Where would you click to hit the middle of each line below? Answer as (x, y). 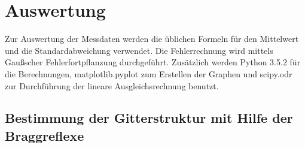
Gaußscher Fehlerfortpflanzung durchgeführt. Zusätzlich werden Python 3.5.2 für (153, 62)
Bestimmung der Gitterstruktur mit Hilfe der (149, 118)
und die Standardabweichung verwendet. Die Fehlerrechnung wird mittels (139, 50)
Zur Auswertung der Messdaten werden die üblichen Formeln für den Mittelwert (152, 39)
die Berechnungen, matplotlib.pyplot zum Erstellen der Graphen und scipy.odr (149, 73)
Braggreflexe (45, 135)
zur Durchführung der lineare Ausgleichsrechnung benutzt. (112, 85)
